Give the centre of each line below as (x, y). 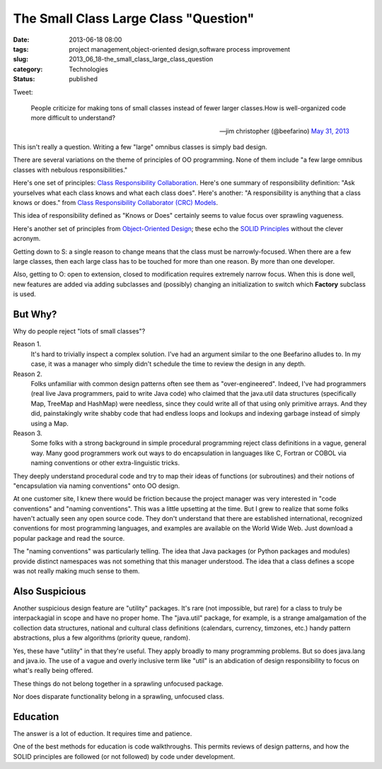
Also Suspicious (50, 591)
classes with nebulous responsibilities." (70, 170)
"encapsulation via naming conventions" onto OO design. (97, 486)
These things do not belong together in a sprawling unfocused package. (118, 683)
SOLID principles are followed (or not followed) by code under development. (124, 756)
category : (28, 69)
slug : (21, 59)
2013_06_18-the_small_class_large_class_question (141, 59)
